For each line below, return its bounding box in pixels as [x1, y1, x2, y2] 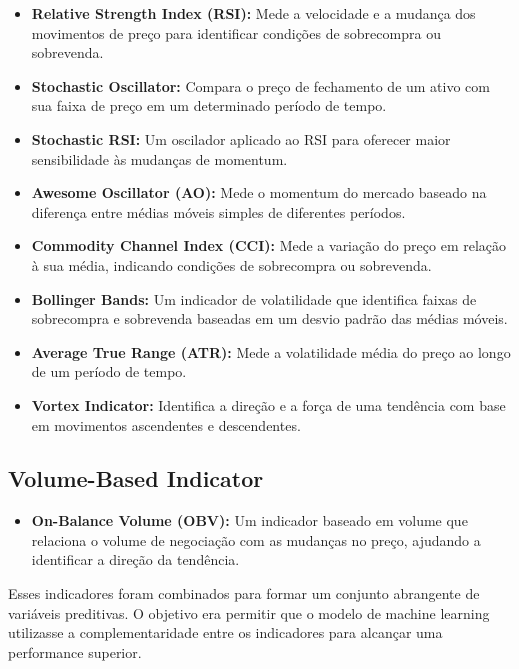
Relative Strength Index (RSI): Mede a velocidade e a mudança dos [31, 3, 476, 23]
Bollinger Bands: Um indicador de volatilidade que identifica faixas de [31, 288, 477, 309]
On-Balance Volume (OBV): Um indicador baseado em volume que [31, 510, 468, 531]
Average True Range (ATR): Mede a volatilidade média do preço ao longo [31, 341, 511, 362]
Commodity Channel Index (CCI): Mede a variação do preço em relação [31, 235, 507, 256]
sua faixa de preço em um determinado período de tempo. [31, 95, 387, 116]
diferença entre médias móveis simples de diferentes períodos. [31, 201, 406, 222]
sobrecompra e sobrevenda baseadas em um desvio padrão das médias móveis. [31, 308, 508, 329]
